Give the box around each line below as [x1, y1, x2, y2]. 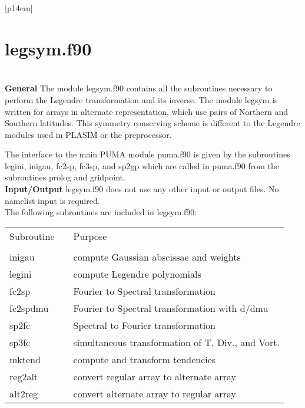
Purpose [73, 229, 107, 243]
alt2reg [9, 386, 38, 400]
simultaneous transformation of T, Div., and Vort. [73, 335, 280, 349]
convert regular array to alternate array [73, 369, 236, 383]
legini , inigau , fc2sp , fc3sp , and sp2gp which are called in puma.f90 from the [5, 159, 279, 172]
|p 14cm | [5, 2, 33, 14]
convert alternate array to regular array [73, 386, 236, 400]
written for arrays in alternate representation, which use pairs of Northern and [5, 105, 289, 117]
